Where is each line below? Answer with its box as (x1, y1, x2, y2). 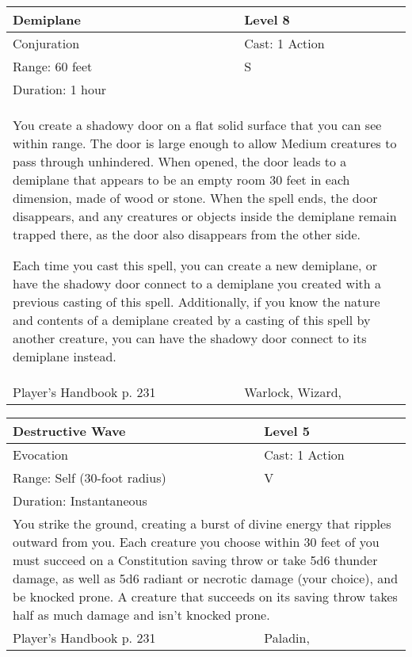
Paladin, (264, 628, 310, 647)
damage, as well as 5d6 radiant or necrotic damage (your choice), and (13, 569, 399, 587)
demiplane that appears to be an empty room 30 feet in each (13, 170, 350, 189)
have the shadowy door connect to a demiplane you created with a (13, 274, 382, 292)
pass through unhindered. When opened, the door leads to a (13, 152, 347, 170)
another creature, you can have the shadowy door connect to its (13, 329, 367, 347)
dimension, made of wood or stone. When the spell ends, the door (13, 189, 378, 207)
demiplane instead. (13, 347, 116, 365)
